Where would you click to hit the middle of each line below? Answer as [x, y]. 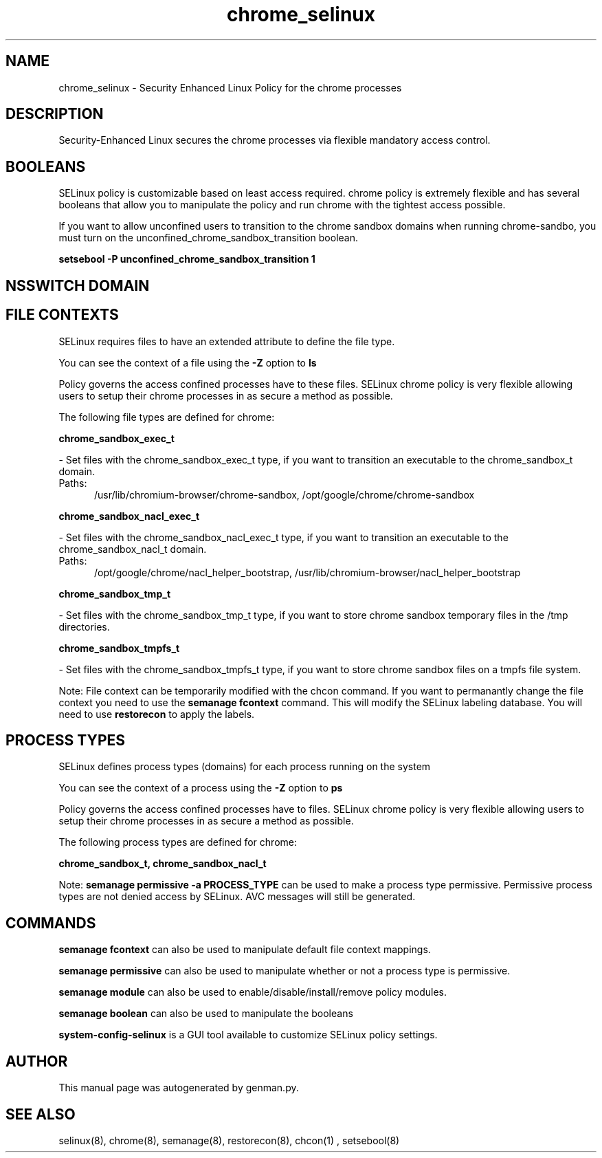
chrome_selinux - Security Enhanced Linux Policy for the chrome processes [230, 87]
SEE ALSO [41, 1114]
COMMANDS [51, 923]
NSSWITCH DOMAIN [78, 285]
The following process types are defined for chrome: [178, 842]
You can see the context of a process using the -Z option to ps [201, 788]
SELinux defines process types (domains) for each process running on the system [245, 767]
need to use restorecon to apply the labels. [157, 714]
